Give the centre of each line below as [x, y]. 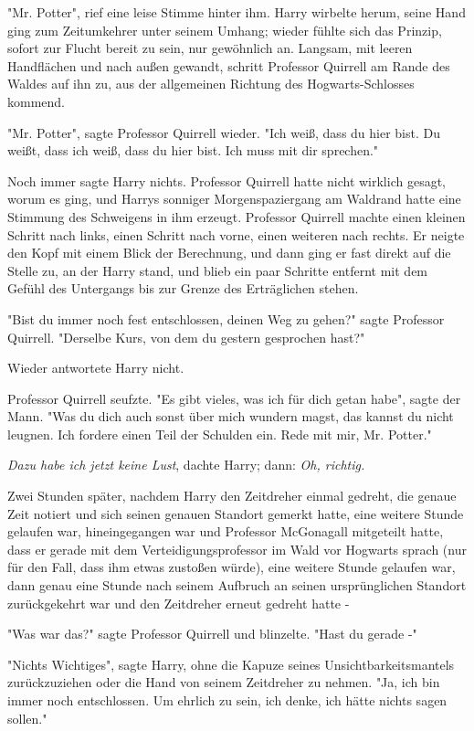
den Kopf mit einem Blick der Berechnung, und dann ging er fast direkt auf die [229, 253]
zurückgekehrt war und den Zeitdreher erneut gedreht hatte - [179, 603]
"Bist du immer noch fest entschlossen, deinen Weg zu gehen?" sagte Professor [226, 318]
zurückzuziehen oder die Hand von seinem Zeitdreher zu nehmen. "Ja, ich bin [224, 682]
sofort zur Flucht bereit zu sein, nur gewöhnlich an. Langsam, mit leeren [210, 48]
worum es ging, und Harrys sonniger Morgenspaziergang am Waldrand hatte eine [234, 199]
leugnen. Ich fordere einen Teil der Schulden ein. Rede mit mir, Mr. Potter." [220, 434]
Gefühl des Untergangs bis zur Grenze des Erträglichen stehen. [183, 288]
